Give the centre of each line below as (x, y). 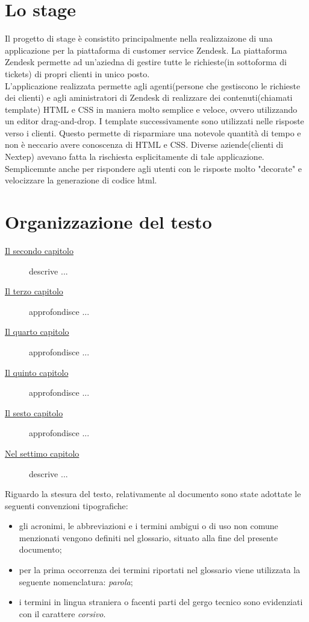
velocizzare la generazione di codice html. (81, 180)
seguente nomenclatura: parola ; (76, 581)
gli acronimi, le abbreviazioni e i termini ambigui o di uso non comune (148, 526)
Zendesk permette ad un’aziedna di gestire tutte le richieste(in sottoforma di (146, 62)
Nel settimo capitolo (42, 453)
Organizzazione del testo (108, 222)
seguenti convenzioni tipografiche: (67, 505)
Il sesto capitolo (34, 412)
